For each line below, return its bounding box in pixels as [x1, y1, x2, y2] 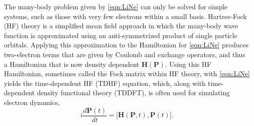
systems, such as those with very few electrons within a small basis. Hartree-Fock [4, 11, 247, 21]
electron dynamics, [4, 97, 60, 107]
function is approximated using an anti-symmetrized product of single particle [4, 30, 237, 40]
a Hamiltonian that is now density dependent [4, 59, 140, 69]
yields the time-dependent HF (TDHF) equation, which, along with [4, 78, 206, 88]
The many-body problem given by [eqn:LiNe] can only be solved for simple [4, 1, 228, 11]
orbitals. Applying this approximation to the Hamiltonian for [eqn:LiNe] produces [4, 40, 249, 50]
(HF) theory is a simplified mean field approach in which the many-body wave [4, 21, 238, 31]
